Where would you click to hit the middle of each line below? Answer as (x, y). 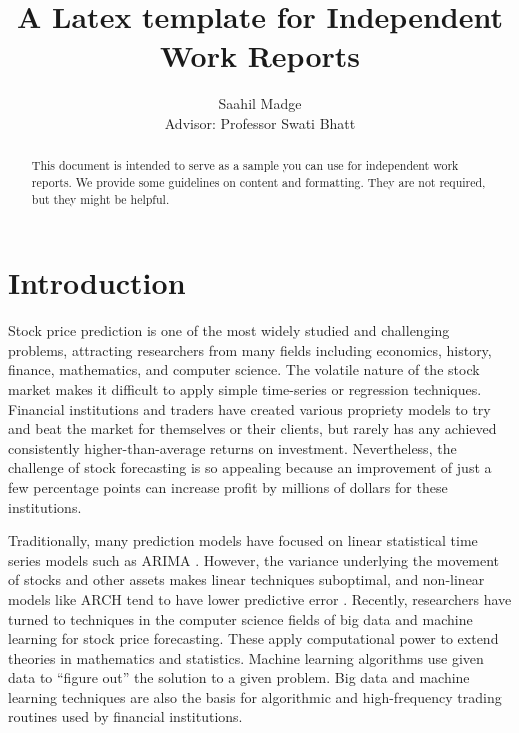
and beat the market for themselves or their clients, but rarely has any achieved (252, 428)
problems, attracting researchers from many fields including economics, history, (250, 349)
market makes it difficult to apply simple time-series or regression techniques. (245, 388)
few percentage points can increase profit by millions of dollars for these (228, 486)
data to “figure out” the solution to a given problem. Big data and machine (239, 677)
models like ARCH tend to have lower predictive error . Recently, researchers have (260, 598)
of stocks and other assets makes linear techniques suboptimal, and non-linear (246, 579)
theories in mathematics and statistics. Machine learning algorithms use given (246, 657)
